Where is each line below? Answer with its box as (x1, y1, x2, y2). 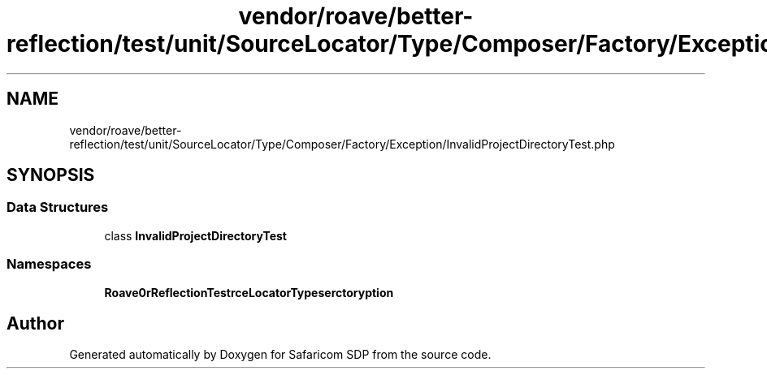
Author (6, 312, 64, 334)
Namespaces (6, 256, 92, 273)
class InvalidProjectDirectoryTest (104, 228, 287, 243)
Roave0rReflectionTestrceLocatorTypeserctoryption (104, 285, 394, 300)
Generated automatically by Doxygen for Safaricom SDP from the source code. (69, 347, 492, 362)
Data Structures (6, 199, 109, 216)
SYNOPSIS (6, 165, 95, 186)
